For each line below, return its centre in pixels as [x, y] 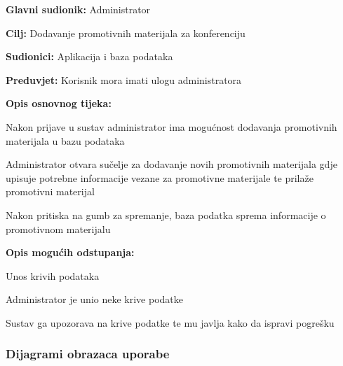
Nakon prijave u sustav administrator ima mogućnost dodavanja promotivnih [171, 126]
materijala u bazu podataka [65, 140]
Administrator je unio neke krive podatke [94, 299]
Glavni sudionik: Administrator [78, 9]
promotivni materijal [50, 191]
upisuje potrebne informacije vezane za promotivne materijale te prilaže [160, 177]
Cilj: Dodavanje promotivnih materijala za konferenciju [126, 33]
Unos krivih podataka [53, 275]
